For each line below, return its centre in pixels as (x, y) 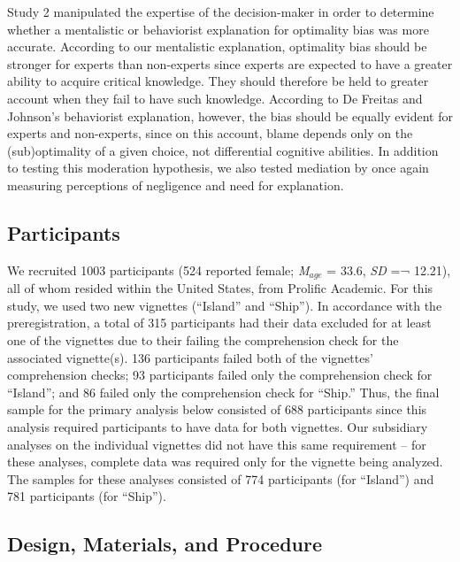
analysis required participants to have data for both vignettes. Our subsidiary (218, 426)
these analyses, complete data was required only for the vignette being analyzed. (225, 462)
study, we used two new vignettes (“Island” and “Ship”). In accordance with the (225, 305)
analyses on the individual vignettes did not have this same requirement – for (217, 444)
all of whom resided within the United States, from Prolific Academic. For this (220, 288)
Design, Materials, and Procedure (165, 544)
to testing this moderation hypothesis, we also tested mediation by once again (218, 168)
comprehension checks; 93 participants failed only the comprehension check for (220, 375)
